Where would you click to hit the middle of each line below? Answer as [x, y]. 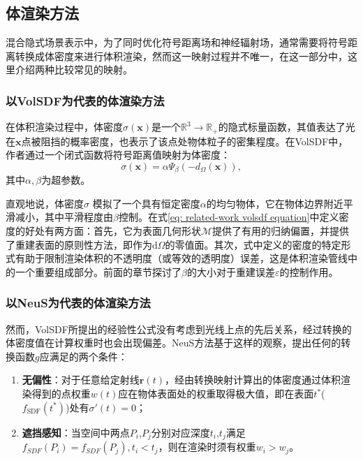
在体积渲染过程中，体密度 [64, 127]
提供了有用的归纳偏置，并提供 [281, 231]
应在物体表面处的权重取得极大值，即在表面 [216, 394]
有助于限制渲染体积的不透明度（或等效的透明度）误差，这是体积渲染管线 [181, 258]
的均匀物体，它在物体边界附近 [275, 203]
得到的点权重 [61, 394]
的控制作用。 [309, 271]
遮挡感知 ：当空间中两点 [76, 432]
